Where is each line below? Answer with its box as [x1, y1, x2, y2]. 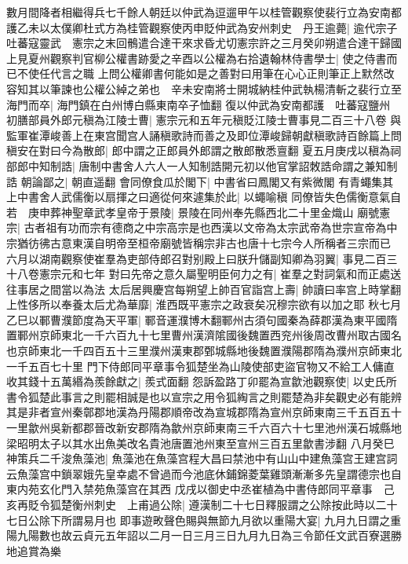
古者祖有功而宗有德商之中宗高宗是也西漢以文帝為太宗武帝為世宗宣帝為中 [24, 219, 398, 236]
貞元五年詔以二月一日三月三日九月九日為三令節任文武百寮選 [82, 527, 391, 544]
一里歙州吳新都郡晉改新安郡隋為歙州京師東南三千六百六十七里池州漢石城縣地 [6, 419, 402, 436]
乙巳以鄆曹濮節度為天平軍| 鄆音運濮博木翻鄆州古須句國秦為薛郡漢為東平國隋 [6, 311, 398, 328]
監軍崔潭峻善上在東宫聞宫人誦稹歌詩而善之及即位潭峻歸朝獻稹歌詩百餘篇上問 [6, 126, 402, 143]
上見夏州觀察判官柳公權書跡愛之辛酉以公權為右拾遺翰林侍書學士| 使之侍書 [6, 49, 387, 66]
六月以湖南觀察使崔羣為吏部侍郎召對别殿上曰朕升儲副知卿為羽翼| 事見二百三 [6, 250, 398, 266]
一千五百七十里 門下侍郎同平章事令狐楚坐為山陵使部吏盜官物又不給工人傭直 [6, 357, 395, 374]
